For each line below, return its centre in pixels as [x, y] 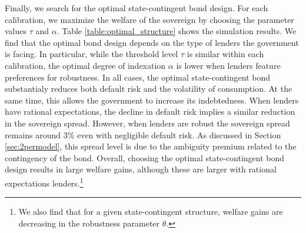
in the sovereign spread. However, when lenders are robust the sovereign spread [147, 123]
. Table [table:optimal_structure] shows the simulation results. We [177, 31]
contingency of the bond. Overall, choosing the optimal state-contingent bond [145, 157]
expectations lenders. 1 [44, 182]
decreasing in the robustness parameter [89, 223]
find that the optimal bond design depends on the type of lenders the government [152, 42]
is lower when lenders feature [228, 65]
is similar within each [225, 54]
